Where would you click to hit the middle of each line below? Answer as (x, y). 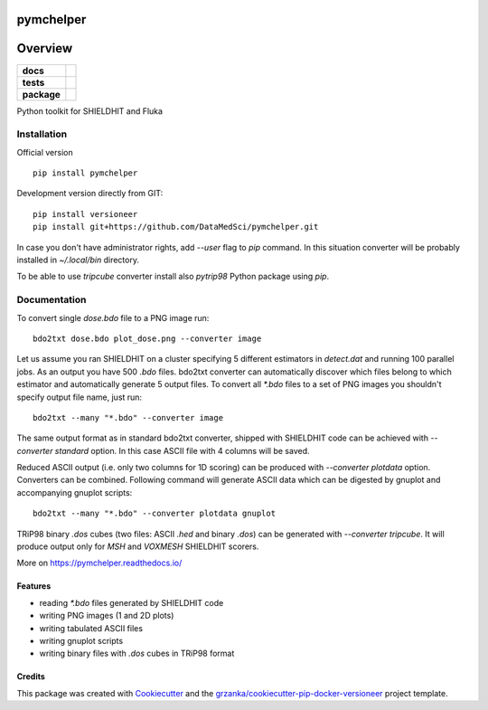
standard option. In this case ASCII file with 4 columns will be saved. (182, 450)
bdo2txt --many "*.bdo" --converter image (128, 417)
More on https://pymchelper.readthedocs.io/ (99, 563)
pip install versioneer (85, 214)
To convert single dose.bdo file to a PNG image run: (113, 317)
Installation (42, 134)
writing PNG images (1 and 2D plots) (107, 616)
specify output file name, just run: (80, 397)
